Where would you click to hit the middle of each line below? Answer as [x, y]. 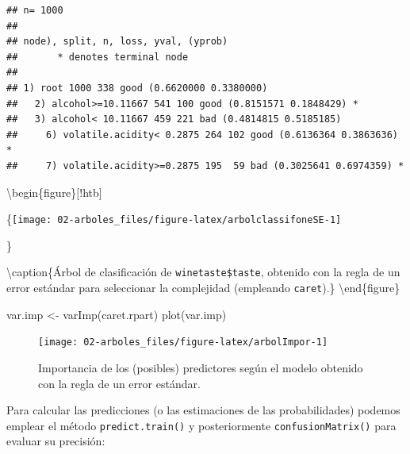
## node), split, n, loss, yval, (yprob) [117, 42]
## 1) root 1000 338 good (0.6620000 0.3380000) [137, 88]
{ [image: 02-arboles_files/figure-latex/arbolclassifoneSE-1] [174, 219]
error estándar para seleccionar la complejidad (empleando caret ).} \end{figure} [203, 288]
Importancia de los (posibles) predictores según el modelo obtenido [201, 367]
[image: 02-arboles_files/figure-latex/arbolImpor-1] [183, 342]
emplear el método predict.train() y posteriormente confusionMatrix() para [201, 425]
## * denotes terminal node [98, 57]
